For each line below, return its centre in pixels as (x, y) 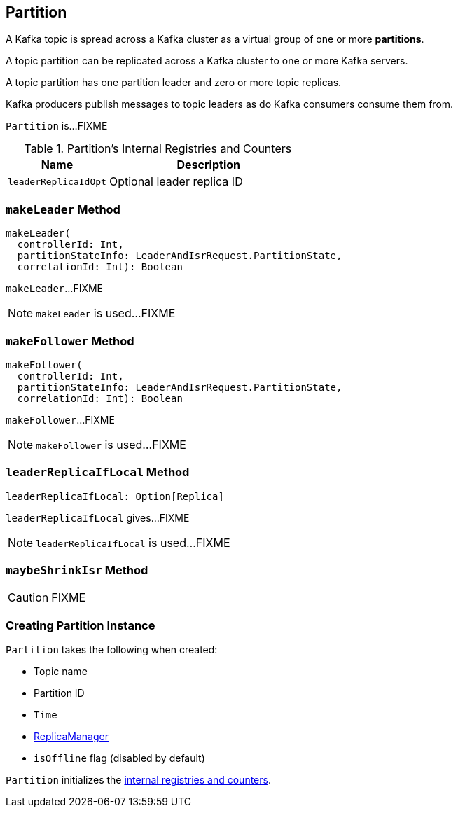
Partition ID (59, 693)
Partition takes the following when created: (112, 650)
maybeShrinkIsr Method (77, 570)
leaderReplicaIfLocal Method (98, 472)
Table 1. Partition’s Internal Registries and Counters (158, 149)
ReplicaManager (71, 737)
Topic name (61, 672)
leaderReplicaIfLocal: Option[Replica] (115, 496)
